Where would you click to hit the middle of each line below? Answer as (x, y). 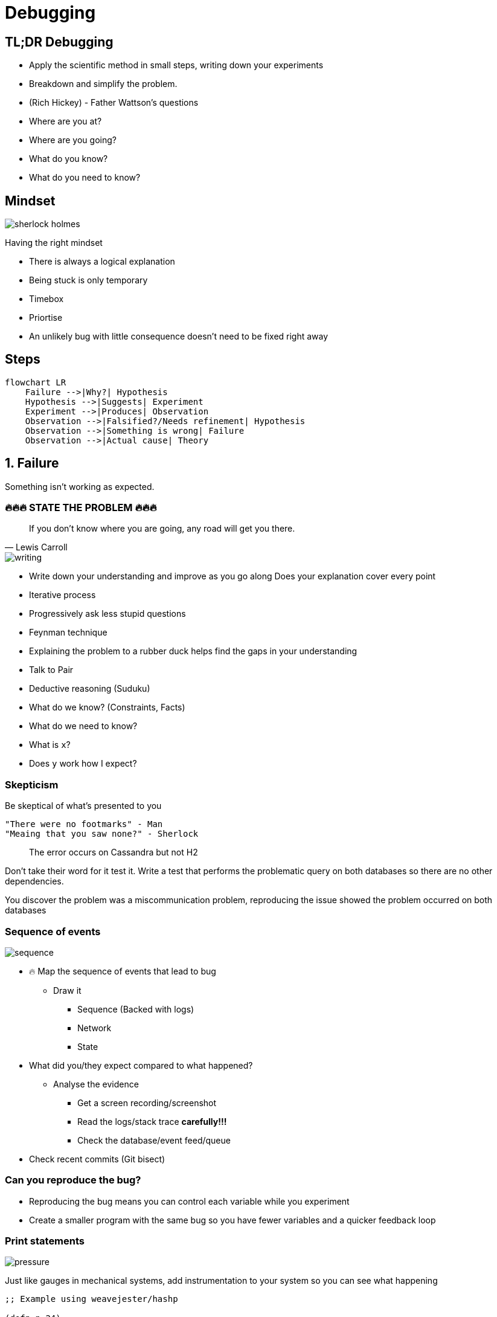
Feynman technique (68, 633)
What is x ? (50, 745)
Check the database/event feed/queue (154, 1140)
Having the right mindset (54, 243)
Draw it (67, 990)
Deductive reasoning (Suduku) (90, 689)
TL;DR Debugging (59, 42)
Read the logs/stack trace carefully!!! (152, 1121)
